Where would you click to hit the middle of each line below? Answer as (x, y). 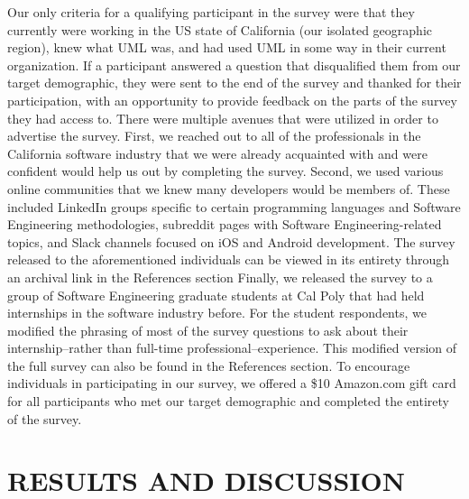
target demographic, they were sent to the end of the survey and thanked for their (234, 83)
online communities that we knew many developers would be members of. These (229, 188)
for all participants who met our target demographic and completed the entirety (228, 401)
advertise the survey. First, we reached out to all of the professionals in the (214, 136)
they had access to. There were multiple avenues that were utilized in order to (223, 118)
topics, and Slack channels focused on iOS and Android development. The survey (231, 241)
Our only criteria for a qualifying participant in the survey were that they (211, 12)
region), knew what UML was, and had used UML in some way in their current (227, 47)
